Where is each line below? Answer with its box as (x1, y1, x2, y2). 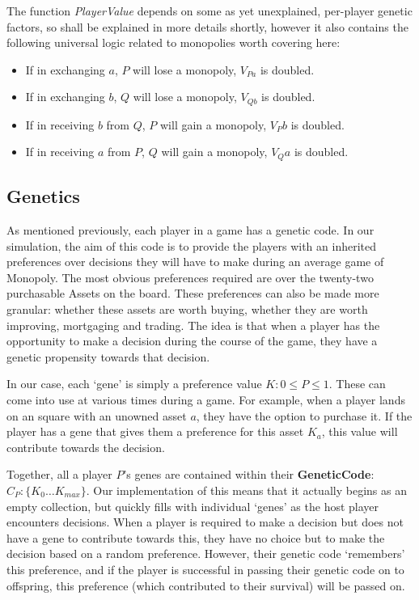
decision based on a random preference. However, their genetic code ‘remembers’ (6, 545, 405, 562)
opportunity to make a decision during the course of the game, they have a (6, 332, 378, 349)
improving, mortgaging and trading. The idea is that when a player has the (6, 316, 380, 333)
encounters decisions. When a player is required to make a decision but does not (6, 513, 404, 530)
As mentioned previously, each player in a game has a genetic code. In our (6, 222, 375, 239)
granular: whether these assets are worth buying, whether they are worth (6, 301, 368, 318)
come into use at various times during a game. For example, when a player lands (6, 391, 405, 408)
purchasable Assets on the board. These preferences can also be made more (6, 285, 379, 302)
